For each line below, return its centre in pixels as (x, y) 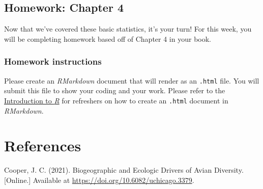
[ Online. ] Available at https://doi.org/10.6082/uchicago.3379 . (99, 180)
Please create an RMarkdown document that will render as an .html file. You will (132, 80)
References (43, 145)
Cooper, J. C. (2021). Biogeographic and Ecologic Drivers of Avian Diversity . (124, 170)
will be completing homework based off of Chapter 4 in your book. (108, 38)
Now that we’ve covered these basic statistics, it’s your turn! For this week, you (128, 29)
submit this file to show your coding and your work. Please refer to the (115, 90)
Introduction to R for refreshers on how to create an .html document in (116, 100)
